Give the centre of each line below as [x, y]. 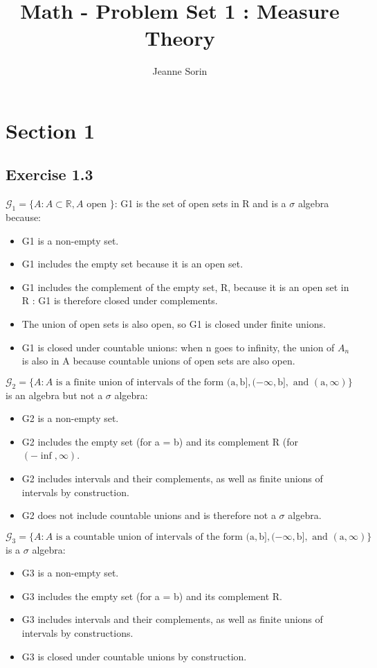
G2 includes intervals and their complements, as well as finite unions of [172, 478]
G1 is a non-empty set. [70, 240]
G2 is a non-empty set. [70, 418]
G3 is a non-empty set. [70, 573]
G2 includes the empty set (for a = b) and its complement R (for [160, 441]
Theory [180, 38]
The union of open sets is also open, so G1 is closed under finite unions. [174, 324]
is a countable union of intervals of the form [149, 537]
